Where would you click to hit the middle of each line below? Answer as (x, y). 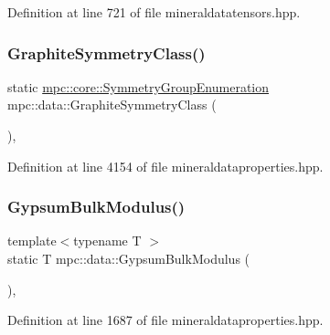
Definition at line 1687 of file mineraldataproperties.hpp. (165, 320)
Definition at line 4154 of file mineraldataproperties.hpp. (165, 166)
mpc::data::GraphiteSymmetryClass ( (112, 105)
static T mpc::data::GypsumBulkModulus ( (129, 258)
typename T (107, 241)
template (32, 241)
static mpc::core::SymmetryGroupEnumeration (138, 86)
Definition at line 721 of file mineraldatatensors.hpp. (154, 12)
